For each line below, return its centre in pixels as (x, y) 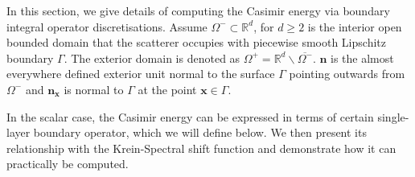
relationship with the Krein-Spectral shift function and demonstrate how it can (201, 148)
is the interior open (355, 26)
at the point (167, 89)
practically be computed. (68, 164)
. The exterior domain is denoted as (152, 58)
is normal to (94, 89)
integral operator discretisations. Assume (107, 26)
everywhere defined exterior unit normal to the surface (141, 74)
